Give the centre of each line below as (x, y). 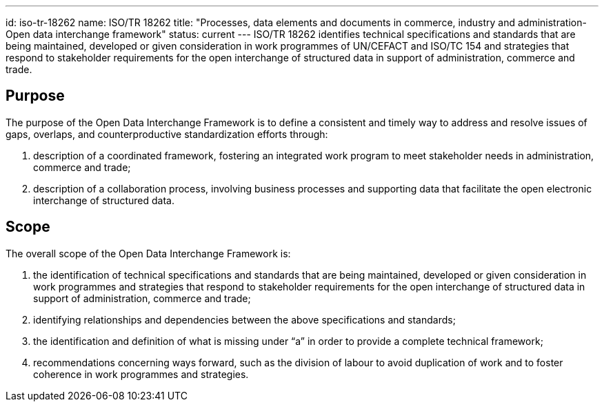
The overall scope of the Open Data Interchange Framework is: (148, 253)
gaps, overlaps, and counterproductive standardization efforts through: (167, 134)
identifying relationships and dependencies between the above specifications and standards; (244, 319)
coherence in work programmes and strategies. (141, 374)
